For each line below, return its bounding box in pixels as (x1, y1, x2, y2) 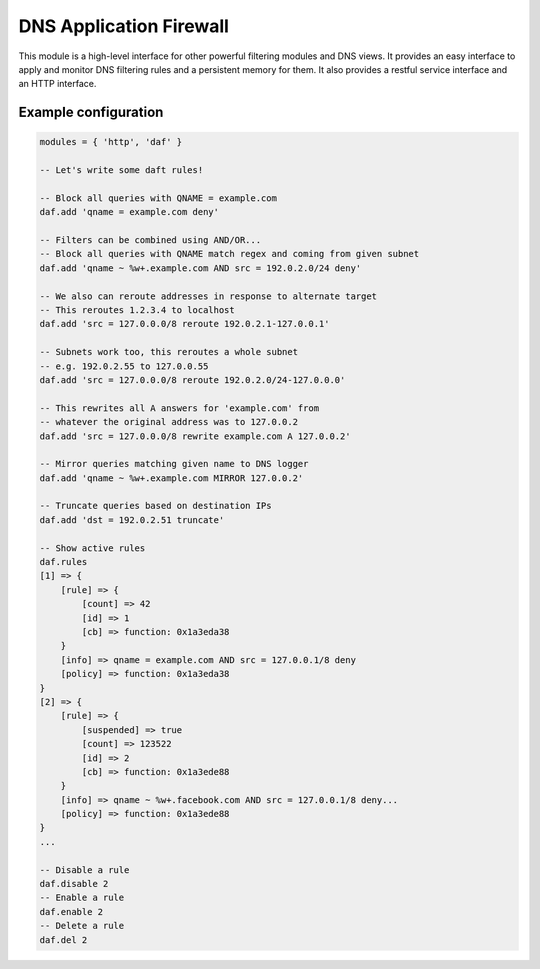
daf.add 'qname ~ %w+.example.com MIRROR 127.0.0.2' (39, 472, 304, 484)
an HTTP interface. (18, 78, 97, 90)
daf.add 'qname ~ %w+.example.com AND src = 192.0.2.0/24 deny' (39, 262, 362, 274)
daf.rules (39, 556, 88, 568)
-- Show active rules (39, 542, 146, 554)
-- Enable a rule (39, 892, 125, 904)
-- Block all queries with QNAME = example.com (39, 192, 277, 204)
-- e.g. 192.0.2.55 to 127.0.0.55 (39, 360, 209, 372)
